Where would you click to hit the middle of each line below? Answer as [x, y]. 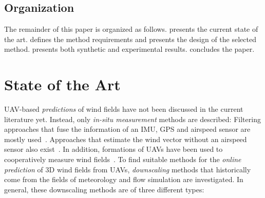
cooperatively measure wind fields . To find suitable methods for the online [123, 159]
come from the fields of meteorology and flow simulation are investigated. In [124, 179]
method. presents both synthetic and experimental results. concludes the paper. [129, 49]
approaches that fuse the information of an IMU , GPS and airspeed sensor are [127, 129]
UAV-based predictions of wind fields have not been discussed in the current [124, 109]
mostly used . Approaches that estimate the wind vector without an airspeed [126, 139]
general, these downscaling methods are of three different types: [104, 189]
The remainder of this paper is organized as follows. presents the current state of [131, 29]
